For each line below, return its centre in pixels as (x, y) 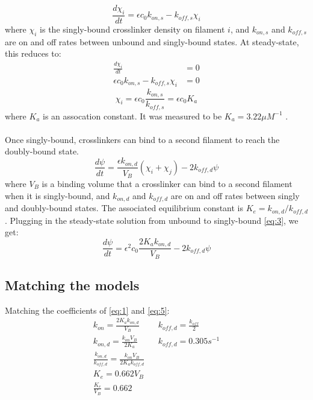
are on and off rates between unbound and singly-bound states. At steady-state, (152, 41)
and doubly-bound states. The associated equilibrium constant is (124, 208)
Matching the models (72, 285)
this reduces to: (33, 53)
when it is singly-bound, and (57, 195)
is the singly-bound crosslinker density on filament (132, 29)
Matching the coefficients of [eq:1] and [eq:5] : (87, 310)
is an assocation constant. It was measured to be (132, 116)
